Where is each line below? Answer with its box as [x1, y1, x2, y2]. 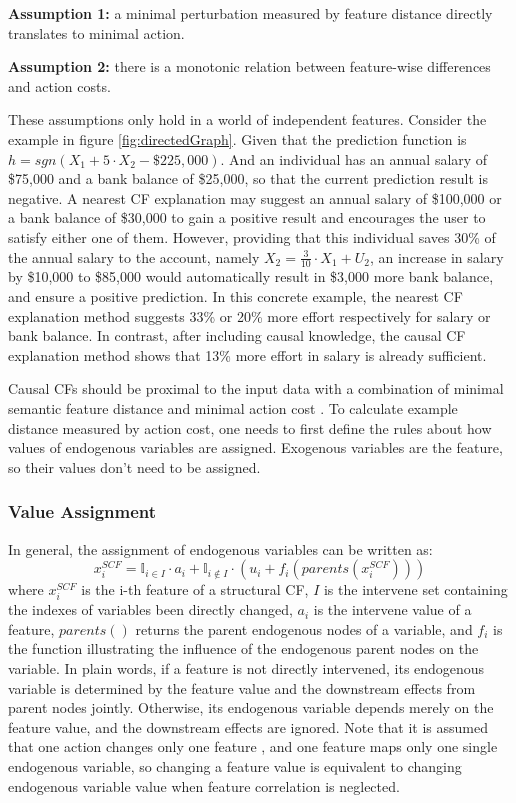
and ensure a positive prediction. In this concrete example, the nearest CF [8, 285, 463, 306]
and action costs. [8, 75, 111, 96]
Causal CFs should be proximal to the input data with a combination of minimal [8, 378, 504, 399]
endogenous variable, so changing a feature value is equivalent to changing [8, 756, 462, 777]
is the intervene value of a [313, 599, 472, 620]
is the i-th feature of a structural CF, [81, 579, 309, 600]
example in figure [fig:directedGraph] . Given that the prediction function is [8, 128, 467, 149]
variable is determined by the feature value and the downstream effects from [8, 677, 476, 698]
